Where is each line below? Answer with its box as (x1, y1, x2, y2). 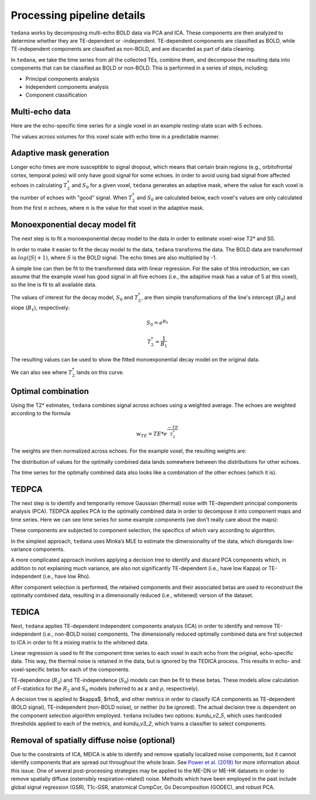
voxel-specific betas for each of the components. (11, 665, 130, 673)
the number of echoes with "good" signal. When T (11, 194, 133, 201)
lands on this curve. (76, 368, 125, 375)
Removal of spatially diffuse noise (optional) (11, 735, 176, 745)
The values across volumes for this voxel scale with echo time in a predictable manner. (11, 133, 220, 140)
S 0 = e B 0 (146, 319, 169, 327)
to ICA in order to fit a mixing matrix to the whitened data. (11, 639, 149, 646)
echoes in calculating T (11, 182, 67, 189)
